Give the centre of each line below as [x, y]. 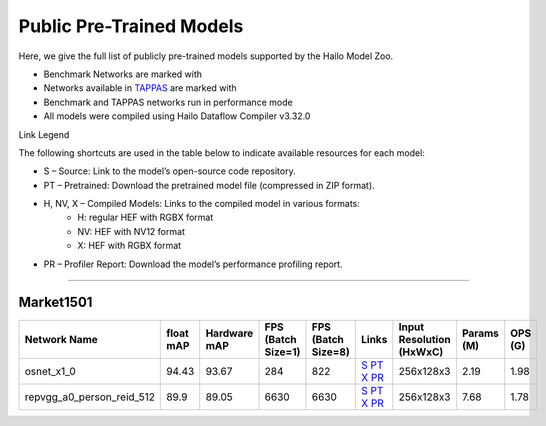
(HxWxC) [421, 352]
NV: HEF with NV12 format [131, 231]
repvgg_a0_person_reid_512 [89, 397]
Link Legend [44, 134]
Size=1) [282, 352]
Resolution [424, 339]
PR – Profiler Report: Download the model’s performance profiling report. [193, 264]
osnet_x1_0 [50, 371]
